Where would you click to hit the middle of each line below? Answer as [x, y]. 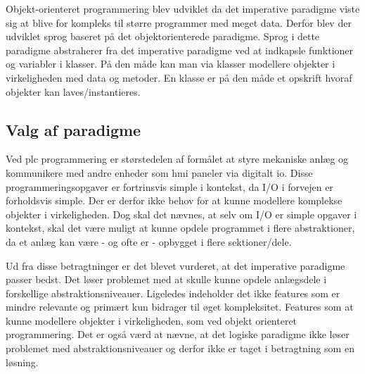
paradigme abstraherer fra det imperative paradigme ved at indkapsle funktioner [180, 50]
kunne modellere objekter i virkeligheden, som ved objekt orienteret [152, 320]
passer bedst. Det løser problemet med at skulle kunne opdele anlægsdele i [166, 279]
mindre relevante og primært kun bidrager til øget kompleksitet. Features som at [180, 307]
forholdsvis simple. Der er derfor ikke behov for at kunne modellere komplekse [174, 200]
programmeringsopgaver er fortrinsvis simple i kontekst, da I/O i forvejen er [169, 186]
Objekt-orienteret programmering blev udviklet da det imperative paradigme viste [183, 8]
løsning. [22, 362]
